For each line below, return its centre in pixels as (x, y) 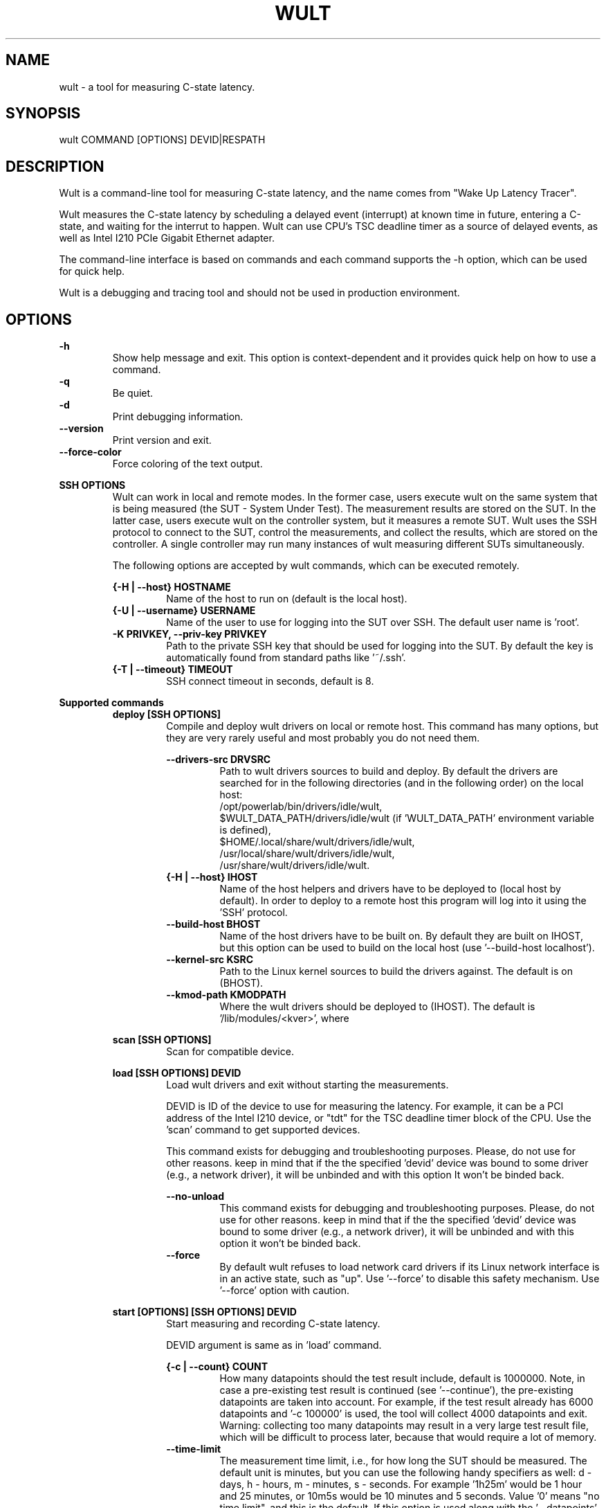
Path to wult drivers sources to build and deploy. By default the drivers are (389, 771)
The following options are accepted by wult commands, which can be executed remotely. (316, 566)
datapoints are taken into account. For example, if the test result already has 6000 (406, 1402)
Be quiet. (133, 393)
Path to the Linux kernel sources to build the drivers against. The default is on (396, 971)
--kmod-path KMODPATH (226, 995)
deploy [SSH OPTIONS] (167, 715)
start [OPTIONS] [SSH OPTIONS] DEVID (204, 1312)
